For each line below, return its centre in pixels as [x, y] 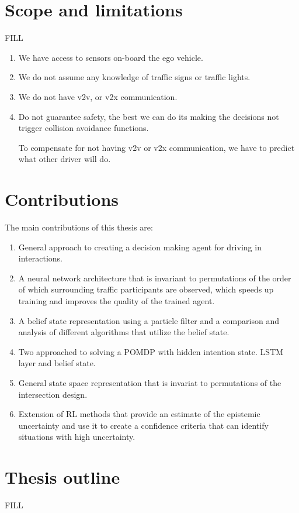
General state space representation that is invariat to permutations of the [150, 382]
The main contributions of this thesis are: [79, 227]
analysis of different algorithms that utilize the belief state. [124, 332]
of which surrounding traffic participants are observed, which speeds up [146, 289]
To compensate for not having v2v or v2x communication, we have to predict [157, 147]
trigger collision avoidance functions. [84, 128]
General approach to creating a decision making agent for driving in [140, 247]
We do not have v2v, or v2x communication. [98, 96]
